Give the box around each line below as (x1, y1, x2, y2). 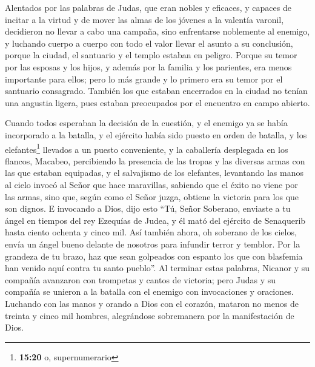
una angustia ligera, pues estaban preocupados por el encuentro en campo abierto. (5, 96, 310, 109)
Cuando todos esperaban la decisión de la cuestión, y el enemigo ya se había (5, 116, 288, 129)
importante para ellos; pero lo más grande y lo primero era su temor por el (5, 72, 283, 85)
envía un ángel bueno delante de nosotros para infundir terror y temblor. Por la (5, 237, 300, 250)
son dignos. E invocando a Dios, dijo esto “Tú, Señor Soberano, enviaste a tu (5, 202, 291, 215)
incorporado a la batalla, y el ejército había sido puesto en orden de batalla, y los (5, 128, 307, 141)
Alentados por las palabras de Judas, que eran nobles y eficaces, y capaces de (5, 1, 291, 13)
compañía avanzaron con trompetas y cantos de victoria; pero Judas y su (5, 273, 276, 286)
